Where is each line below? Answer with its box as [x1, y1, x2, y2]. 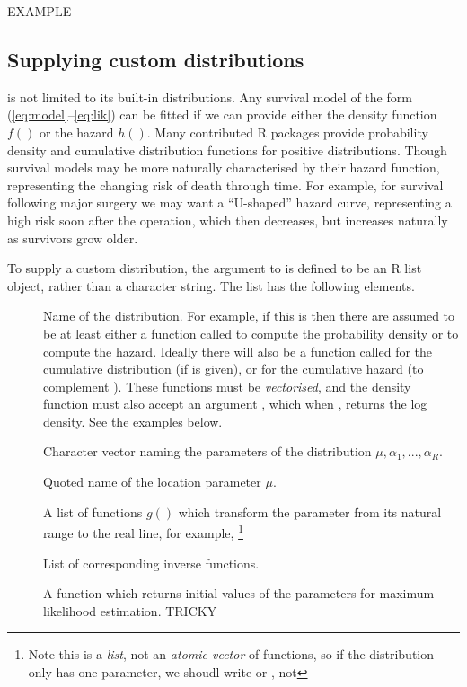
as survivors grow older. [7, 228, 138, 247]
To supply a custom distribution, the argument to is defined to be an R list [7, 259, 422, 277]
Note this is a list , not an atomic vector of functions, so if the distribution [28, 645, 435, 664]
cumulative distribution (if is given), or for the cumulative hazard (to [43, 359, 424, 378]
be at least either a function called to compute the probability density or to [43, 323, 459, 342]
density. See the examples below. [43, 411, 223, 430]
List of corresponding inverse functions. [43, 553, 260, 572]
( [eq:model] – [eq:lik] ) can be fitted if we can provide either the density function [7, 105, 437, 124]
